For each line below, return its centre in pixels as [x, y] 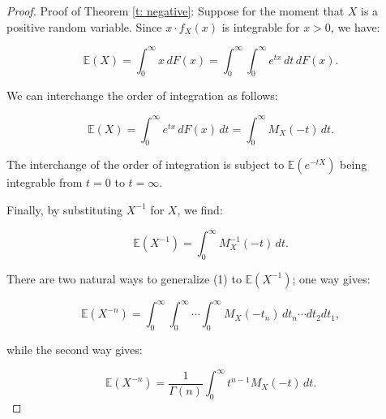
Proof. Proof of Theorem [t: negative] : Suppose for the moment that [176, 11]
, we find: [200, 209]
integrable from [45, 182]
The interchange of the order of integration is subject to [146, 164]
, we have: [355, 26]
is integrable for [261, 26]
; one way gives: [331, 278]
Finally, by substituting [65, 209]
